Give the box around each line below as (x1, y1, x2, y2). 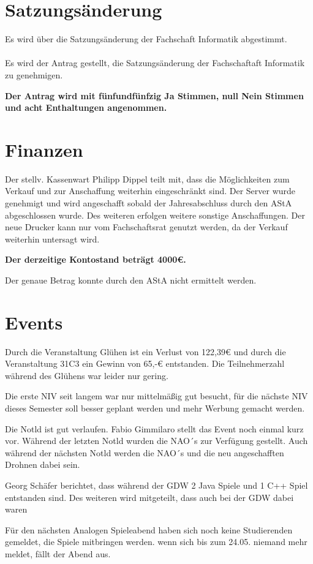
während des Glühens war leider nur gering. (5, 369, 168, 382)
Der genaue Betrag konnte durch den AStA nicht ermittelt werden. (5, 273, 257, 286)
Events (5, 309, 63, 334)
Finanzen (5, 137, 83, 162)
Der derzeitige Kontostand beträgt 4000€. (5, 253, 186, 266)
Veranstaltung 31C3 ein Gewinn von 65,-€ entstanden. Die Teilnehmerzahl (5, 357, 285, 370)
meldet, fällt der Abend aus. (5, 547, 111, 560)
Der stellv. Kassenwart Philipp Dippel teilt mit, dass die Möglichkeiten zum (5, 172, 290, 185)
